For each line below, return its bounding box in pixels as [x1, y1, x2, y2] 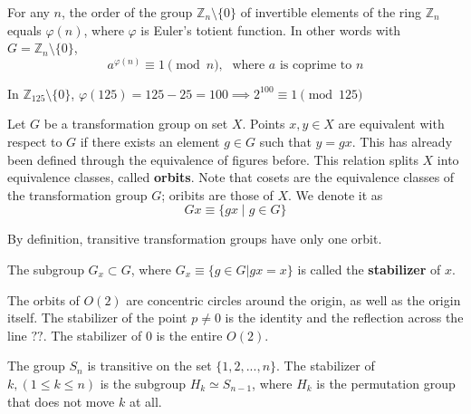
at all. [129, 391, 162, 410]
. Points [242, 114, 285, 133]
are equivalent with [338, 114, 445, 133]
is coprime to [279, 58, 352, 72]
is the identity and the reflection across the [225, 308, 464, 327]
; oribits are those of [161, 185, 274, 204]
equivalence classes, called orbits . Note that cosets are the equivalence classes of [7, 168, 455, 187]
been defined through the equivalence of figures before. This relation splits [7, 149, 418, 168]
